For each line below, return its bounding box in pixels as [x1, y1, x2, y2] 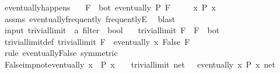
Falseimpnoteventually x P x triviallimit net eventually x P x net [4, 58, 275, 70]
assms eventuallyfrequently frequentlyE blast [4, 12, 176, 24]
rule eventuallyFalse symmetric [4, 47, 118, 59]
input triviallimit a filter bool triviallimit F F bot [4, 24, 220, 36]
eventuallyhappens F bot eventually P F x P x [4, 1, 216, 13]
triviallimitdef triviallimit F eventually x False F [4, 35, 190, 47]
